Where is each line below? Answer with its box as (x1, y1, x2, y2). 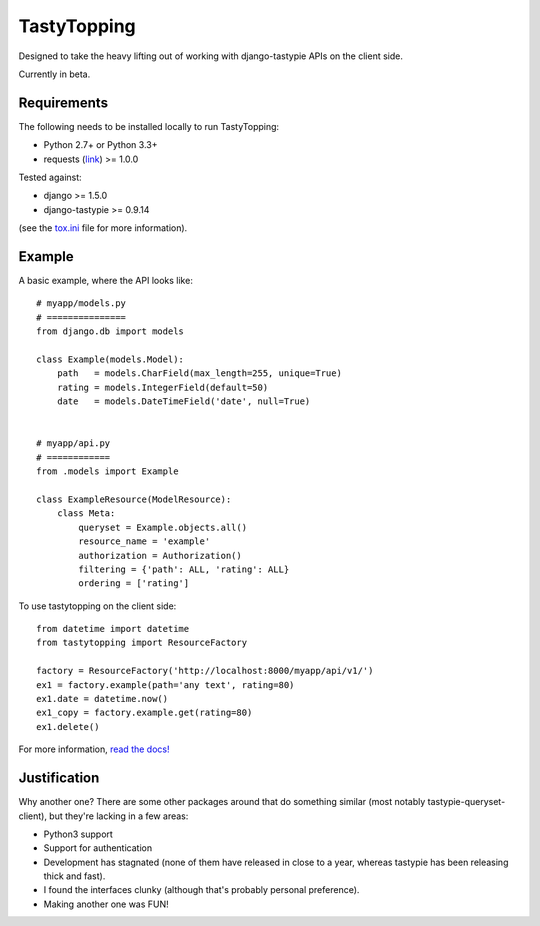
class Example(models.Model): (36, 354, 185, 365)
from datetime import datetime (36, 623, 190, 635)
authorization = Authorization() (78, 550, 242, 561)
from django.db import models (36, 326, 185, 337)
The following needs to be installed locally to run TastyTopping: (18, 120, 280, 132)
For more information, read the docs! (18, 743, 170, 755)
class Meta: (56, 508, 116, 519)
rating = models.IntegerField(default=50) (56, 381, 269, 393)
